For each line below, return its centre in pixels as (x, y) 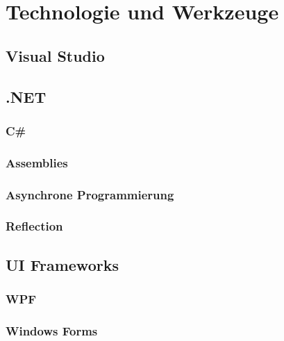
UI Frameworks (62, 264)
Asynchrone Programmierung (90, 194)
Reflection (34, 226)
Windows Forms (52, 330)
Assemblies (37, 162)
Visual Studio (55, 55)
